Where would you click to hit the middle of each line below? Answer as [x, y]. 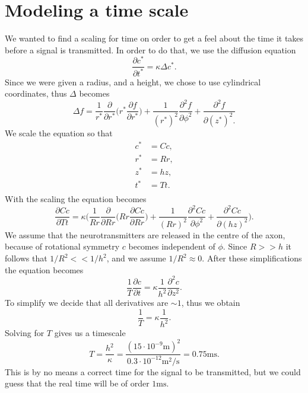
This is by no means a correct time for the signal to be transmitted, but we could [153, 371]
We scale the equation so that [59, 132]
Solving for [25, 333]
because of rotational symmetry [62, 246]
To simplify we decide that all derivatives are [87, 303]
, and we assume [136, 258]
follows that [26, 258]
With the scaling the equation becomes [76, 199]
